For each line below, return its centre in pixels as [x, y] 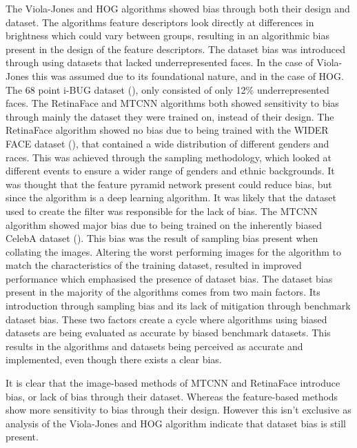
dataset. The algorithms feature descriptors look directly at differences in [160, 22]
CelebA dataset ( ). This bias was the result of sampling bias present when [162, 238]
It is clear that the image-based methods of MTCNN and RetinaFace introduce [173, 383]
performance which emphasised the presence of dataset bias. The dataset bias [169, 278]
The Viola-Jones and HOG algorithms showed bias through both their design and [178, 8]
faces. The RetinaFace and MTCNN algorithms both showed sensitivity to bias [172, 103]
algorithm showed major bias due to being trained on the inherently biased [164, 224]
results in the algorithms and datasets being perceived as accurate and [154, 346]
